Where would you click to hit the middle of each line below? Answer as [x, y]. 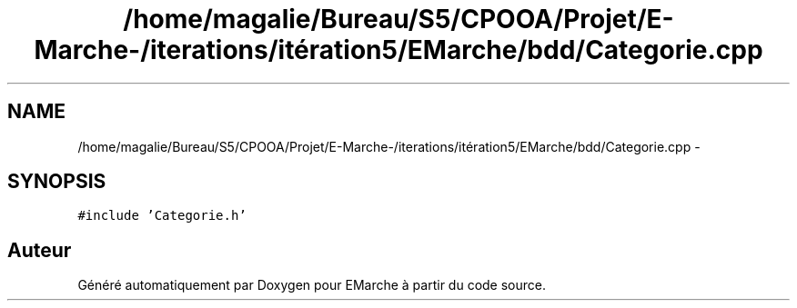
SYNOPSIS [57, 182]
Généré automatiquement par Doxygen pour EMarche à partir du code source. [312, 285]
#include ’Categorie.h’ [162, 216]
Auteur [40, 250]
